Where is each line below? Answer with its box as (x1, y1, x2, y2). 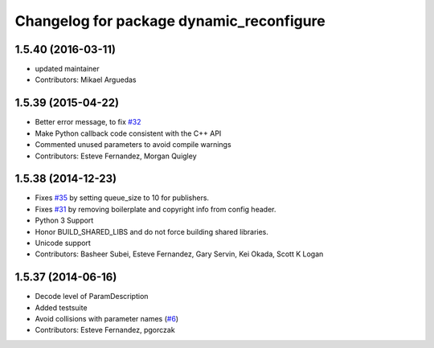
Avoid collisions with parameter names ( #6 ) (35, 314, 179, 324)
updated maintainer (35, 64, 100, 74)
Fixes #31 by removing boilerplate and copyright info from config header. (35, 204, 276, 214)
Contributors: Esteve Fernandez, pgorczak (35, 325, 176, 335)
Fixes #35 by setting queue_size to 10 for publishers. (35, 193, 209, 203)
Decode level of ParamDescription (35, 292, 149, 301)
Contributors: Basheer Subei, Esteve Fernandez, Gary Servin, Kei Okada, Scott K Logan (35, 249, 324, 259)
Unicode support (35, 238, 92, 248)
